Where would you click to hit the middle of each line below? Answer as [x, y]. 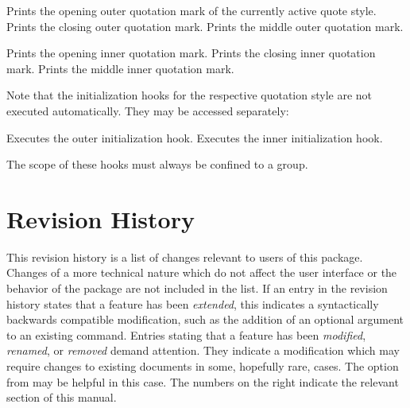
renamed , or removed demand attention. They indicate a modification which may [203, 350]
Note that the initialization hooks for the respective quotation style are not [190, 95]
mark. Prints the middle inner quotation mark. [120, 68]
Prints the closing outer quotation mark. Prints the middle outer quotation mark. [205, 26]
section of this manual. [62, 397]
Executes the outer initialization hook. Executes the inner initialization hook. [195, 137]
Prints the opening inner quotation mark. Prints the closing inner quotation [191, 53]
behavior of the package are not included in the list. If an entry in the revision [197, 288]
